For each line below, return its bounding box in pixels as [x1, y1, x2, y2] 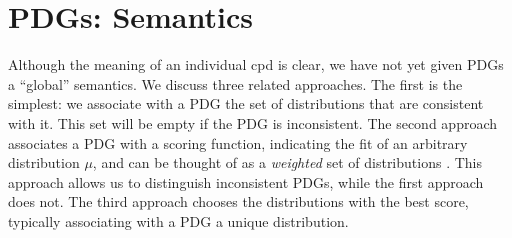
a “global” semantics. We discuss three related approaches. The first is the [8, 73, 463, 94]
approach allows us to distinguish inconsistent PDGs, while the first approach [8, 171, 484, 192]
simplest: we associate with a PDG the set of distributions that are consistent [8, 93, 484, 114]
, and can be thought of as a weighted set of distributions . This [92, 152, 482, 173]
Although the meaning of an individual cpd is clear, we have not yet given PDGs [8, 54, 504, 75]
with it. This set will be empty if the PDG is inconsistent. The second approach [8, 112, 498, 133]
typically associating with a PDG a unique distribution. [8, 210, 349, 231]
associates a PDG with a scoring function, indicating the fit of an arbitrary [8, 132, 468, 153]
